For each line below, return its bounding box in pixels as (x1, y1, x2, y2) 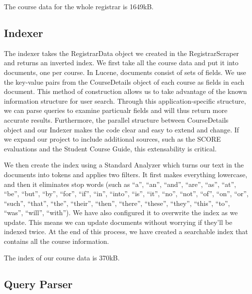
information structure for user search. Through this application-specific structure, (4, 95, 246, 106)
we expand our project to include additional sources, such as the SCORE (4, 134, 221, 144)
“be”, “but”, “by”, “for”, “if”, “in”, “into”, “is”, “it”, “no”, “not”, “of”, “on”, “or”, (4, 188, 249, 199)
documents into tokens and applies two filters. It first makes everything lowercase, (4, 169, 248, 179)
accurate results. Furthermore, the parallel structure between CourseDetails (4, 114, 229, 125)
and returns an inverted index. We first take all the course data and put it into (4, 57, 239, 68)
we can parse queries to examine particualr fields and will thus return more (4, 105, 228, 115)
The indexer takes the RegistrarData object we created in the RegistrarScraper (4, 48, 239, 58)
